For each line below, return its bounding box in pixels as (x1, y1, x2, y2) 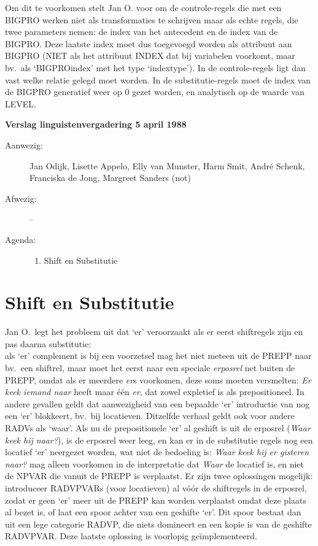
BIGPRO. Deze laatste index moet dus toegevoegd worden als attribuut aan (5, 37, 292, 50)
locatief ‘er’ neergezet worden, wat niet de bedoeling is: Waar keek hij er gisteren (5, 445, 309, 458)
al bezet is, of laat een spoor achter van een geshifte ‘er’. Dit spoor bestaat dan (5, 506, 301, 518)
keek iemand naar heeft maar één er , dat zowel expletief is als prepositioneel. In (5, 385, 304, 398)
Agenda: (5, 233, 36, 245)
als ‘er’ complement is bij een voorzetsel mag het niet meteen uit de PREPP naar (5, 349, 312, 362)
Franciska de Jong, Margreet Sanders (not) (29, 171, 191, 184)
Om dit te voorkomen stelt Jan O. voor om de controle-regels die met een (5, 1, 282, 13)
